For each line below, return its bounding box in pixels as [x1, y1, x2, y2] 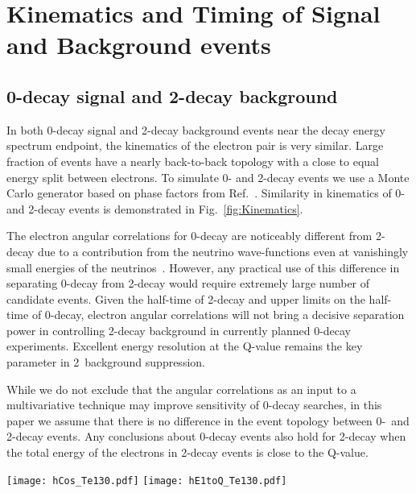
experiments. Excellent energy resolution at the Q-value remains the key [6, 338, 363, 354]
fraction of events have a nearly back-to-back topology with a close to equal [6, 152, 379, 169]
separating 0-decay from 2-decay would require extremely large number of [6, 275, 370, 292]
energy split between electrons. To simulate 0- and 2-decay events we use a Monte [6, 168, 410, 185]
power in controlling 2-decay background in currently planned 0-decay [6, 321, 352, 338]
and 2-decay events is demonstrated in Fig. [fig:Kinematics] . [6, 200, 303, 217]
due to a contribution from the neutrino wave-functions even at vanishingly [37, 242, 409, 259]
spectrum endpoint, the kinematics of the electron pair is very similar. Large [6, 137, 384, 154]
